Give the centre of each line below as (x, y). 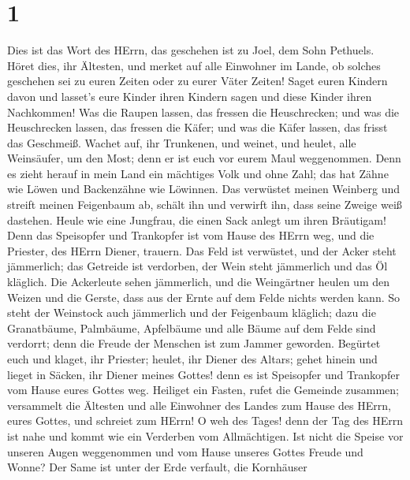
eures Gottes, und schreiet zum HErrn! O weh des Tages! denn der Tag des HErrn (205, 420)
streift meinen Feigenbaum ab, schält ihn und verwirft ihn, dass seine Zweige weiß (205, 205)
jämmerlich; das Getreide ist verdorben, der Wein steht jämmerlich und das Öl (198, 266)
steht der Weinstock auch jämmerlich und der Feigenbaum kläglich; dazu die (192, 313)
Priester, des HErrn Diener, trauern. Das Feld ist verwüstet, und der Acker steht (202, 250)
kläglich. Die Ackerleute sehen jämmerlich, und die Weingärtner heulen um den (198, 282)
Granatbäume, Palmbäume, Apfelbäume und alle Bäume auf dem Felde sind (192, 327)
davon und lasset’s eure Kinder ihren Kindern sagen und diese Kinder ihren (190, 96)
